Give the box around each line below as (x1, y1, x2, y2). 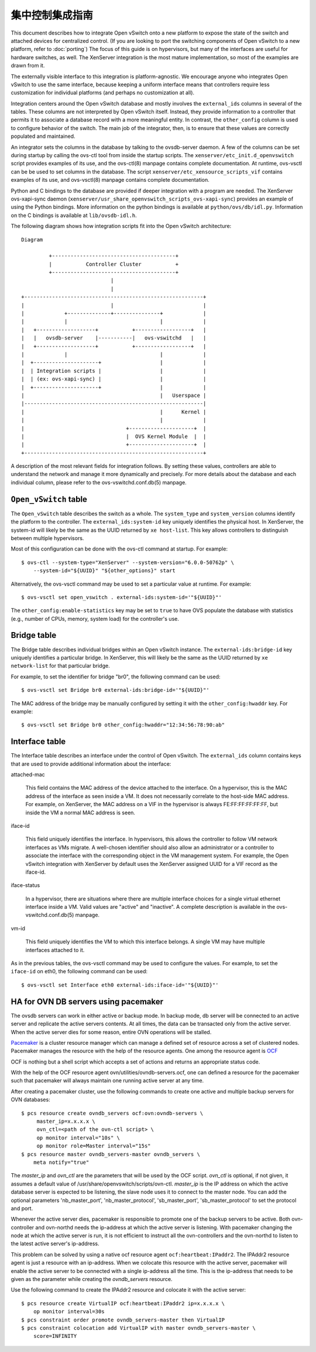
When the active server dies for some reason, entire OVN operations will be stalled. (11, 1028, 212, 1035)
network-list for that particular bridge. (11, 663, 111, 670)
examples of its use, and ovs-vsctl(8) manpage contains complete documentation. (11, 176, 210, 184)
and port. (11, 1205, 33, 1212)
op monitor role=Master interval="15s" (36, 1143, 152, 1149)
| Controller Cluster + (49, 261, 178, 267)
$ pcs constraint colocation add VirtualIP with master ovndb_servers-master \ (21, 1325, 256, 1331)
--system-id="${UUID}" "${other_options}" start (33, 568, 176, 574)
